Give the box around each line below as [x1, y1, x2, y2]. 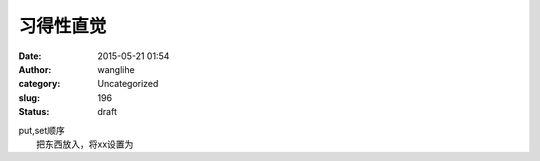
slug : [18, 91, 40, 104]
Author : [18, 63, 52, 75]
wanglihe [97, 63, 135, 75]
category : [18, 78, 61, 90]
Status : [18, 106, 50, 118]
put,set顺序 [18, 124, 65, 136]
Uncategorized [97, 78, 159, 90]
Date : [18, 50, 42, 62]
